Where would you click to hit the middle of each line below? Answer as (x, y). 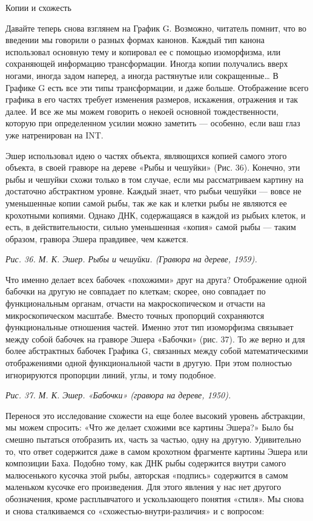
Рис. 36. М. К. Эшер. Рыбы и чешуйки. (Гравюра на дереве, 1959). (131, 259)
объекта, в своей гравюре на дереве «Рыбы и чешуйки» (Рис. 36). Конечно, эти (153, 167)
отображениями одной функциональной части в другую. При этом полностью (149, 363)
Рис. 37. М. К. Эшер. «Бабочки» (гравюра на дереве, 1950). (118, 395)
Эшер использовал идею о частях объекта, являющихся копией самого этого (146, 155)
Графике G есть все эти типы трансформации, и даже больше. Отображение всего (157, 87)
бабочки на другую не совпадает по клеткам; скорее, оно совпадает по (136, 291)
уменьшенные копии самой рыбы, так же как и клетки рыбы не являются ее (146, 203)
